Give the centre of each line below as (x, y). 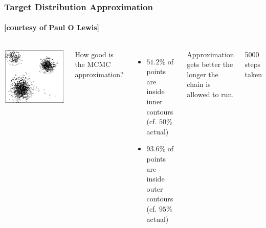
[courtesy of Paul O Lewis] (52, 27)
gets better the (210, 64)
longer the (203, 74)
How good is (94, 54)
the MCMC (93, 64)
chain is (199, 84)
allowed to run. (210, 94)
